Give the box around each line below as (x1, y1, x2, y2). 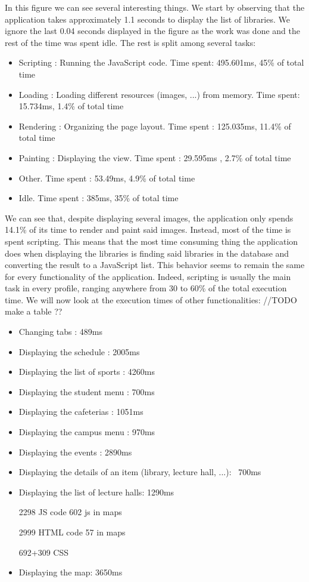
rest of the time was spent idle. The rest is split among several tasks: (5, 36, 256, 48)
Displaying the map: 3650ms (18, 566, 123, 578)
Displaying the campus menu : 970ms (18, 426, 155, 438)
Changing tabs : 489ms (18, 325, 102, 338)
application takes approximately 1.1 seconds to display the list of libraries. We (5, 13, 290, 25)
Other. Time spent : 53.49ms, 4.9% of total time (18, 171, 195, 184)
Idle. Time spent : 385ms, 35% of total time (18, 192, 179, 204)
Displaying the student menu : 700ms (18, 385, 155, 398)
